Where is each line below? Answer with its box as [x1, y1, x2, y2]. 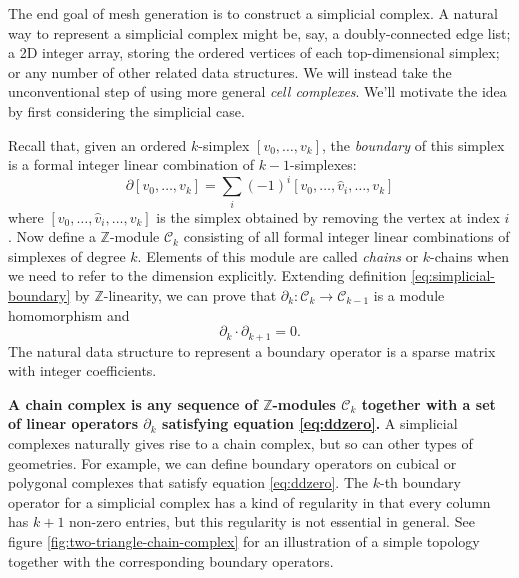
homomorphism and [8, 304, 130, 325]
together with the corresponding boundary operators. [8, 550, 334, 571]
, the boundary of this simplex [322, 134, 505, 155]
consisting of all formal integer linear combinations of [183, 226, 510, 247]
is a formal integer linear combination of [8, 154, 254, 175]
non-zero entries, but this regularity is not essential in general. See [69, 511, 475, 532]
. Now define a [8, 226, 96, 247]
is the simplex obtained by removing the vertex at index [156, 206, 500, 227]
